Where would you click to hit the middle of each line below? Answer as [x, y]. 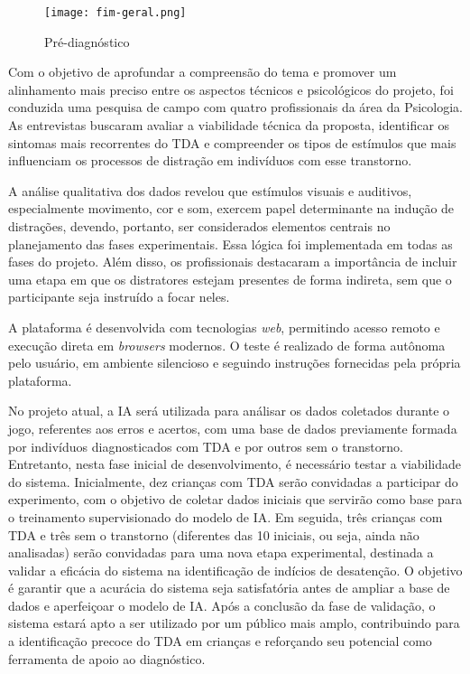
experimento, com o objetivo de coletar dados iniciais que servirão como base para [235, 499]
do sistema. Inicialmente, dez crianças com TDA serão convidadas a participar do [233, 481]
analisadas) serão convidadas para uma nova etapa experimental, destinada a [221, 552]
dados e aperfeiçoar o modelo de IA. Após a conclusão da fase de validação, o [222, 605]
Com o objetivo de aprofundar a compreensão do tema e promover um [203, 72]
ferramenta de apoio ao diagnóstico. [107, 658]
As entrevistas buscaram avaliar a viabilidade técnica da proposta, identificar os [229, 125]
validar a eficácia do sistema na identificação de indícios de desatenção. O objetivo [235, 570]
